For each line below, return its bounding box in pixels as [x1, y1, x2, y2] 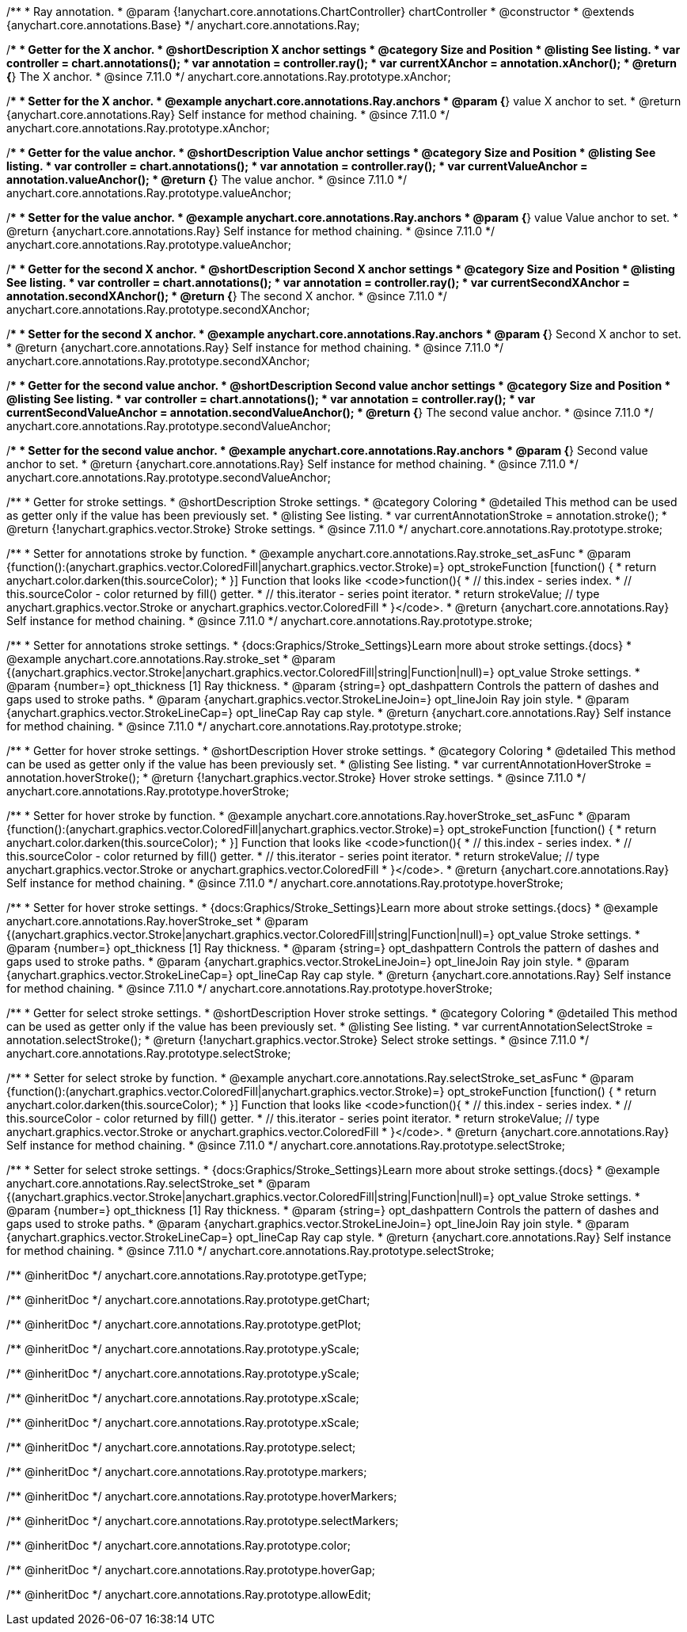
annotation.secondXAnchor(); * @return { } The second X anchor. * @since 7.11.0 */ [6, 289, 447, 303]
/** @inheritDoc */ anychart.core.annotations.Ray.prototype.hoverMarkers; [6, 1489, 397, 1503]
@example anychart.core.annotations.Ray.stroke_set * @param [6, 652, 336, 665]
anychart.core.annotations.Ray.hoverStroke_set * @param [6, 914, 309, 928]
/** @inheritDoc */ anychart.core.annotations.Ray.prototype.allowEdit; [6, 1588, 371, 1601]
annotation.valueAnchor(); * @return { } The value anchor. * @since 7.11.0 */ [6, 173, 407, 186]
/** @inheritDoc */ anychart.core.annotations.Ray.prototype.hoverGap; [6, 1563, 375, 1577]
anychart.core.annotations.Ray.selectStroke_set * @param [6, 1176, 310, 1190]
